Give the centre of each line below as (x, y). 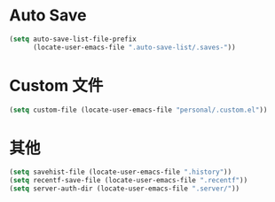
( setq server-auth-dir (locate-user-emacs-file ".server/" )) (125, 189)
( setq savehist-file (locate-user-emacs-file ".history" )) (121, 172)
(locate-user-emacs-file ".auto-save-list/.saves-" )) (134, 47)
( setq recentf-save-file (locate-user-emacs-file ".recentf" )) (129, 181)
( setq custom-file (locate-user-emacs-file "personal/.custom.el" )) (138, 110)
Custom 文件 (56, 85)
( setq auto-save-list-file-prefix (73, 39)
